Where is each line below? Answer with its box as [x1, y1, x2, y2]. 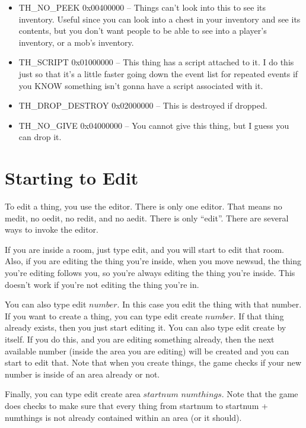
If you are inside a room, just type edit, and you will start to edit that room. [5, 243, 284, 255]
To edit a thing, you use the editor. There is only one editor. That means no [5, 200, 282, 213]
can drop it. [18, 131, 62, 143]
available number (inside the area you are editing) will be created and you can [5, 344, 289, 357]
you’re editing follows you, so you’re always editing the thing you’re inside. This [5, 267, 295, 279]
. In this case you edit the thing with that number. [117, 298, 302, 310]
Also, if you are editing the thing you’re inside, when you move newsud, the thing [5, 255, 302, 267]
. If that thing [233, 309, 284, 322]
